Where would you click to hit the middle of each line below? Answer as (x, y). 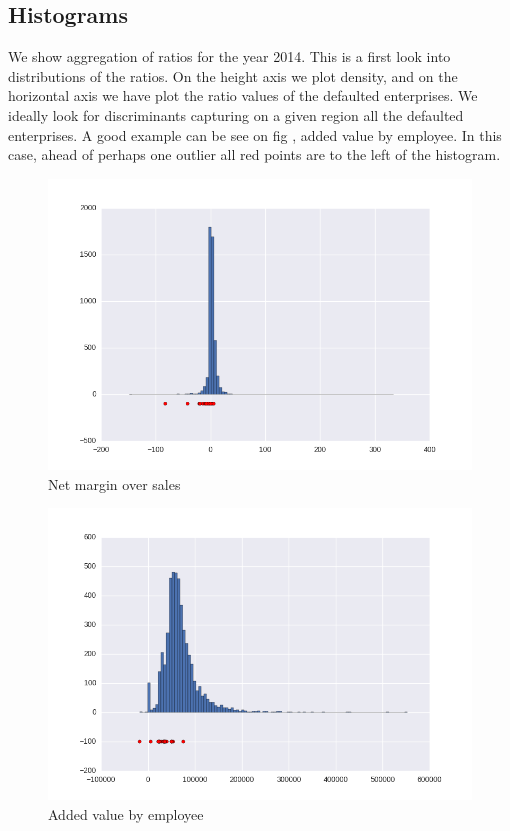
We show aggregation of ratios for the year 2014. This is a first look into (229, 56)
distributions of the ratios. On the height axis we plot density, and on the (233, 75)
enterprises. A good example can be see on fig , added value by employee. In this (255, 134)
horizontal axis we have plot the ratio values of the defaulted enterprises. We (243, 95)
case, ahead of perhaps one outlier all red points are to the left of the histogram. (254, 154)
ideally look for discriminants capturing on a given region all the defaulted (236, 114)
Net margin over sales (114, 483)
